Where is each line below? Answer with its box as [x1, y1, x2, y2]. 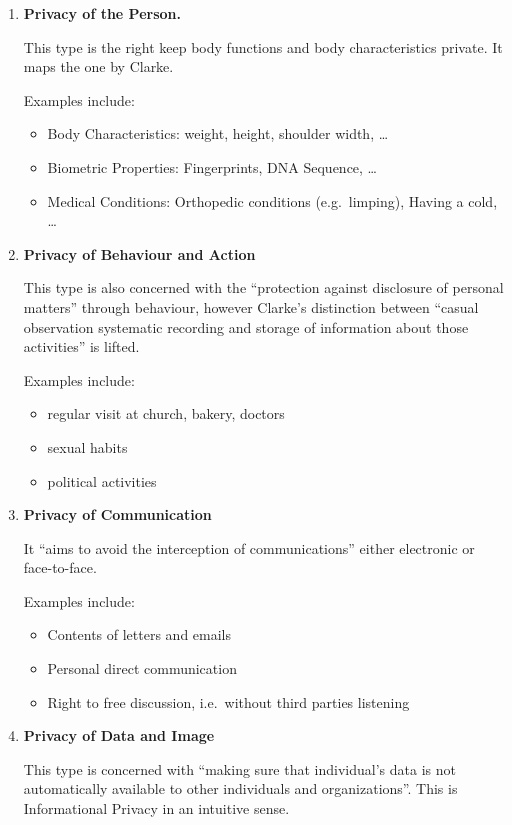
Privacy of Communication [23, 504, 212, 525]
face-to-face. [23, 557, 97, 578]
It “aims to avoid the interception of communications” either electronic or [23, 537, 475, 558]
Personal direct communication [47, 658, 237, 679]
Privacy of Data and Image [23, 725, 215, 746]
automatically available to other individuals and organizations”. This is [23, 778, 458, 799]
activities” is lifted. [23, 336, 140, 357]
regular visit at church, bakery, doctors [47, 403, 285, 424]
